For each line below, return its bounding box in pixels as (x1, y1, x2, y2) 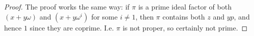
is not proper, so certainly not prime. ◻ (122, 22, 248, 32)
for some (91, 11, 118, 21)
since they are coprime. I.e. (30, 22, 114, 32)
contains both (162, 11, 205, 21)
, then (135, 11, 154, 21)
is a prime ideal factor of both (138, 1, 232, 11)
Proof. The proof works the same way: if (4, 1, 130, 11)
